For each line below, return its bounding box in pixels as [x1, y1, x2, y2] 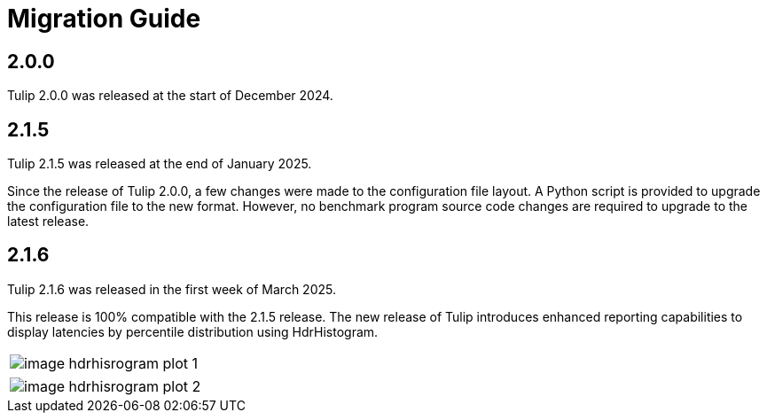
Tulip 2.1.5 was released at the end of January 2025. [7, 156, 312, 172]
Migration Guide [7, 4, 201, 34]
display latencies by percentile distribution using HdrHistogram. [7, 323, 379, 339]
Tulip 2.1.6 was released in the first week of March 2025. [7, 281, 336, 297]
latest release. [7, 214, 90, 229]
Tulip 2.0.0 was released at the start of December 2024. [7, 88, 333, 104]
